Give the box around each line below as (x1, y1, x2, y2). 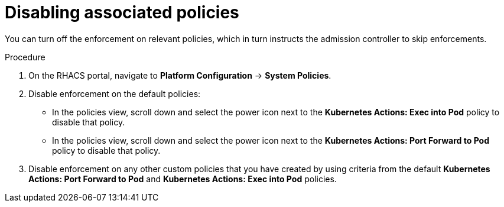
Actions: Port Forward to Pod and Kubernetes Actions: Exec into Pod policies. (28, 173, 337, 184)
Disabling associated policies (5, 2, 239, 22)
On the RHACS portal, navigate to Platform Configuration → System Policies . (28, 70, 331, 80)
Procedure (5, 51, 45, 62)
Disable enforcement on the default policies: (28, 88, 201, 99)
